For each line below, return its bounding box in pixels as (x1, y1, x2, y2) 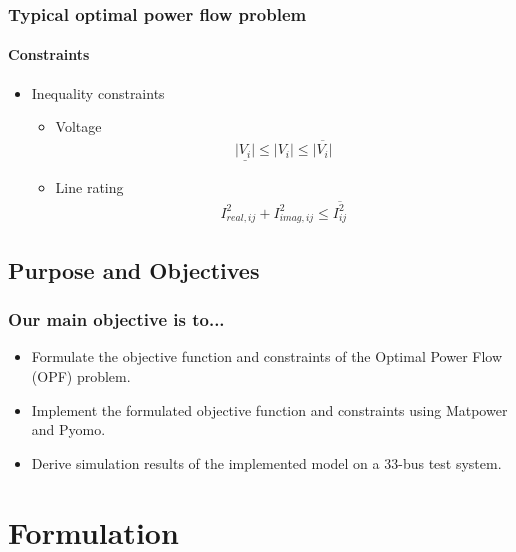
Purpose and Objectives (8, 254, 260, 285)
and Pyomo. (31, 419, 106, 440)
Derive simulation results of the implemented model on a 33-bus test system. (31, 452, 502, 473)
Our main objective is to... (8, 307, 225, 332)
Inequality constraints (31, 82, 165, 103)
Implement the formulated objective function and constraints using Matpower (31, 399, 508, 420)
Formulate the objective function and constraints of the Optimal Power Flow (31, 346, 503, 367)
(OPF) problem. (31, 365, 131, 386)
